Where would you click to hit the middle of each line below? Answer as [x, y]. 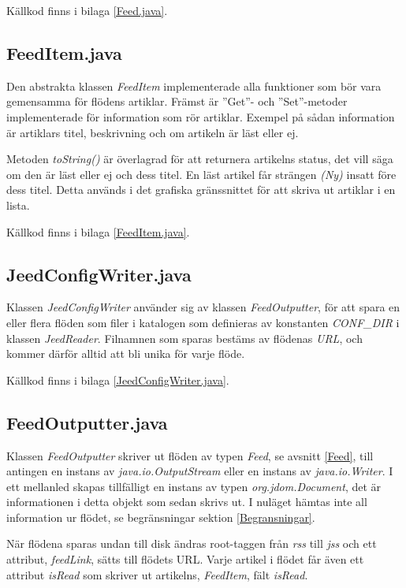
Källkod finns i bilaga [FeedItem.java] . [98, 231]
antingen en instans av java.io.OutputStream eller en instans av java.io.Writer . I [200, 471]
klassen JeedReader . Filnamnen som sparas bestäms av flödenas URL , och [184, 338]
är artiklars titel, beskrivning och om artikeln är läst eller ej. [153, 132]
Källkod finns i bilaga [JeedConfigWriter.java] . [118, 380]
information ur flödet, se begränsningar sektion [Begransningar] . [161, 517]
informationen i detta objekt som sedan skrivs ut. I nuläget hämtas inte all [187, 502]
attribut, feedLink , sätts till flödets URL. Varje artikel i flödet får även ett [185, 559]
